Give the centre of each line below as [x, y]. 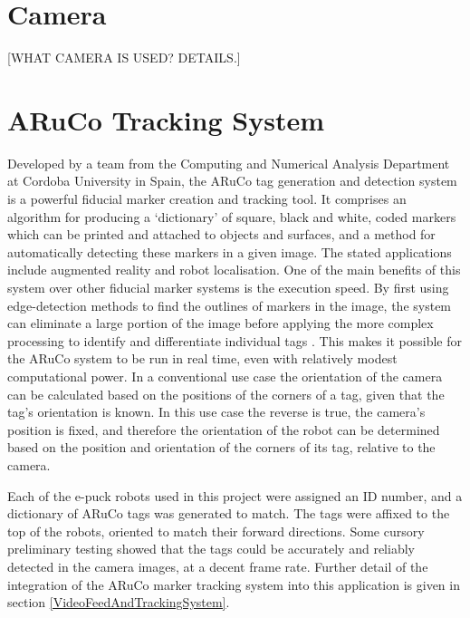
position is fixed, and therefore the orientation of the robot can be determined [224, 429]
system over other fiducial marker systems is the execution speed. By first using [228, 287]
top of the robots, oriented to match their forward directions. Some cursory [216, 531]
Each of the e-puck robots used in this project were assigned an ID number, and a [235, 495]
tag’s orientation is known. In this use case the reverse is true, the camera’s [216, 412]
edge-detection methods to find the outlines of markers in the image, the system [230, 305]
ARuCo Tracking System [166, 119]
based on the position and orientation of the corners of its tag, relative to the [221, 447]
